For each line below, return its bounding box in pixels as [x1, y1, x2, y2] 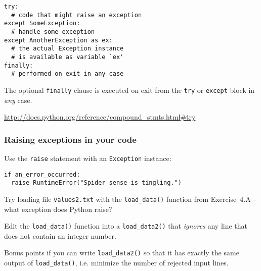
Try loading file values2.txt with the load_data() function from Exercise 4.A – [4, 193, 257, 204]
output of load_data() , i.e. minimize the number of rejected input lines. [4, 257, 229, 268]
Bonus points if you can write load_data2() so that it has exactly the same [4, 247, 239, 258]
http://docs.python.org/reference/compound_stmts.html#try [4, 112, 196, 122]
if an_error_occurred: [4, 171, 80, 178]
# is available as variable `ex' [11, 53, 124, 61]
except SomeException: [4, 20, 80, 27]
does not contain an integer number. [4, 230, 116, 241]
